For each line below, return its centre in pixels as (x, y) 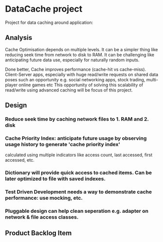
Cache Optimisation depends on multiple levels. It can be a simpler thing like (81, 49)
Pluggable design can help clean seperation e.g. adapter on (77, 211)
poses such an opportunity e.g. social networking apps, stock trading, (75, 79)
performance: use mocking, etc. (44, 198)
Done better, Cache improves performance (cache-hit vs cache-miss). (76, 69)
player (11, 85)
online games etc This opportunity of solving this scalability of (81, 85)
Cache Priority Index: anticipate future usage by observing (76, 138)
